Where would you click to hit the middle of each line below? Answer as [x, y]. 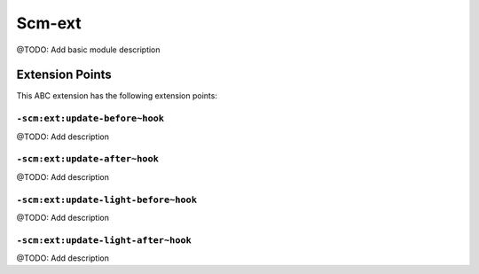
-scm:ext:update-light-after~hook [104, 240]
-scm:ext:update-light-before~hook [107, 200]
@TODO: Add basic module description [88, 50]
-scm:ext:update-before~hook [90, 118]
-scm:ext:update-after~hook [88, 159]
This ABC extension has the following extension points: [117, 96]
